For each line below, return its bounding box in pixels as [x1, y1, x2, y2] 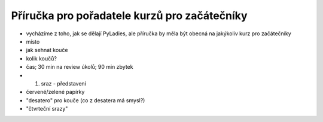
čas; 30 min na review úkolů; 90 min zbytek [26, 63, 133, 71]
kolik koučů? [26, 54, 57, 62]
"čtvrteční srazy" [26, 105, 68, 112]
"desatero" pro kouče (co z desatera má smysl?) [26, 96, 145, 104]
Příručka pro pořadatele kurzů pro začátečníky [11, 9, 248, 22]
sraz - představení [41, 80, 87, 87]
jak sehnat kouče [26, 47, 68, 54]
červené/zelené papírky [26, 89, 85, 96]
